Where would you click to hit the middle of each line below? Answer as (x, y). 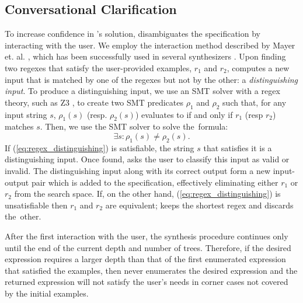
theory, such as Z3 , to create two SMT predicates (94, 102)
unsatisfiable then (36, 205)
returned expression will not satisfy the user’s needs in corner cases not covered (147, 282)
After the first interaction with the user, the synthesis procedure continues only (147, 236)
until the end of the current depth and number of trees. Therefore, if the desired (148, 247)
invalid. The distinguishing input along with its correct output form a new (138, 170)
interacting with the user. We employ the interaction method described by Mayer (150, 45)
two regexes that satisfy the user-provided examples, (98, 67)
